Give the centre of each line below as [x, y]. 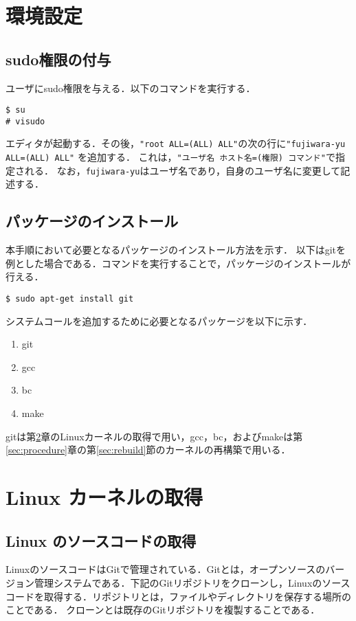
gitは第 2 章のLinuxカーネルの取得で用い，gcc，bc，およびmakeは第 [154, 436]
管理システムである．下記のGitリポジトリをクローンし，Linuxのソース [192, 583]
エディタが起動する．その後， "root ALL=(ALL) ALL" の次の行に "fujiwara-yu [176, 143]
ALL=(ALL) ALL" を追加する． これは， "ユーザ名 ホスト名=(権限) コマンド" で [170, 157]
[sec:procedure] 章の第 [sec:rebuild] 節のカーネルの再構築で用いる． [148, 450]
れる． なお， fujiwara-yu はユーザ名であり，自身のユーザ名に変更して [182, 170]
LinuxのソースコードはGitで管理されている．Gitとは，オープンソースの [166, 569]
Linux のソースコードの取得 [101, 540]
